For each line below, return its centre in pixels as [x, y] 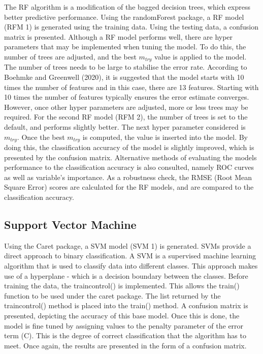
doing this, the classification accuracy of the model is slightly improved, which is [129, 147]
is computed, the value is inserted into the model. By [165, 137]
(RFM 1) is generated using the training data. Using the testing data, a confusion [131, 27]
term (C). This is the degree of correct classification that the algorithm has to [125, 335]
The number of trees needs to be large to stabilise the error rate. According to [126, 67]
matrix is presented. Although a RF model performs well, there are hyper [119, 36]
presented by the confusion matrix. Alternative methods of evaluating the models [130, 157]
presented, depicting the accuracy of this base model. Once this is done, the [122, 315]
